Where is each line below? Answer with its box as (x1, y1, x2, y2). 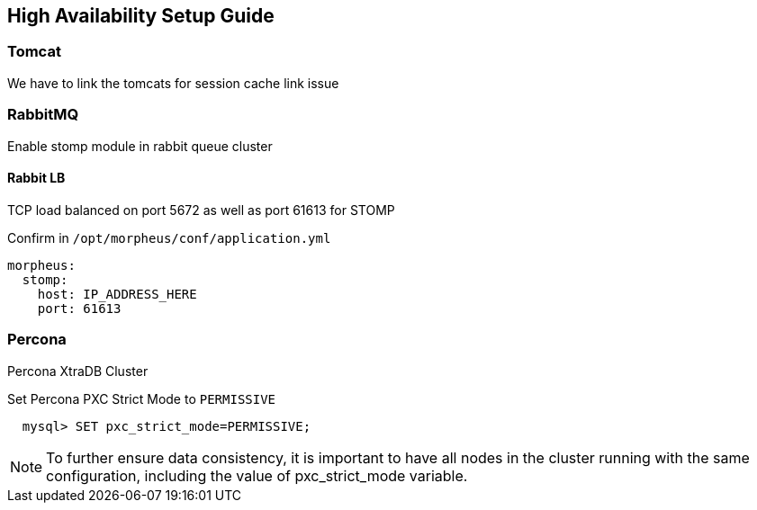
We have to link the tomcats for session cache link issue (7, 75, 339, 91)
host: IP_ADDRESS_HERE (37, 286, 197, 301)
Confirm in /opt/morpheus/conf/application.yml (7, 229, 331, 246)
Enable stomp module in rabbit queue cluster (7, 138, 273, 154)
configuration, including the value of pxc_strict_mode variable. (46, 466, 468, 485)
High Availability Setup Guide (7, 4, 275, 27)
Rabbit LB (7, 170, 66, 186)
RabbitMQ (7, 105, 79, 124)
